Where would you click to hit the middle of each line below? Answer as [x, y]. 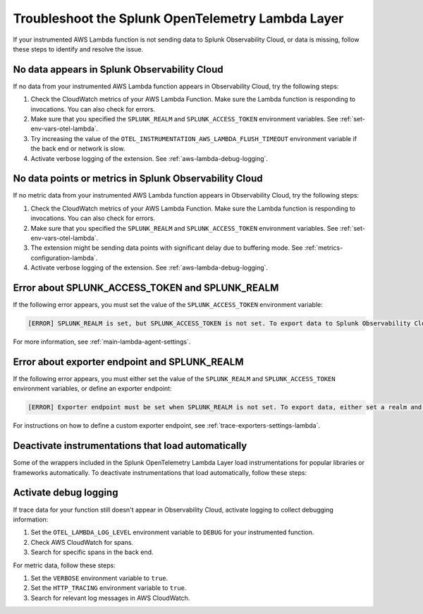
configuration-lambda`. [64, 258]
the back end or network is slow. [78, 149]
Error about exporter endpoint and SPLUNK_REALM [128, 362]
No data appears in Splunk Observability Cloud [118, 70]
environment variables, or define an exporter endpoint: [92, 389]
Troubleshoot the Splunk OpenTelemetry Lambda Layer [178, 18]
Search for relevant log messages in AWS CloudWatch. [110, 598]
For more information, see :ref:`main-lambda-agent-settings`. [102, 342]
